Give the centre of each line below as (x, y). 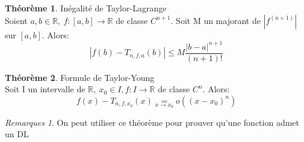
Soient (16, 20)
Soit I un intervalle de (45, 89)
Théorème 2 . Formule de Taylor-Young (80, 77)
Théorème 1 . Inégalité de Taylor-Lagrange (86, 8)
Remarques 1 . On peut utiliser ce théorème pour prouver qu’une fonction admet (152, 122)
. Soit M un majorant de (216, 20)
